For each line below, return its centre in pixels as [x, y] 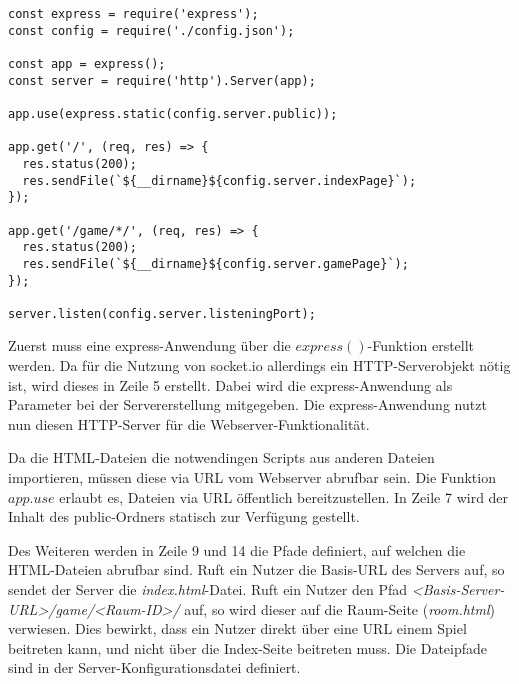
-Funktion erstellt [421, 345]
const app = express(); [87, 63]
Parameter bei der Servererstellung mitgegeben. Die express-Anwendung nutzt [247, 404]
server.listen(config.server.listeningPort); [162, 313]
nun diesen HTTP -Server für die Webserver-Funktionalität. [189, 423]
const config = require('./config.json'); [151, 30]
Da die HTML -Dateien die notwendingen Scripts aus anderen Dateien [221, 457]
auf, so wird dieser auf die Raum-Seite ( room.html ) [339, 608]
